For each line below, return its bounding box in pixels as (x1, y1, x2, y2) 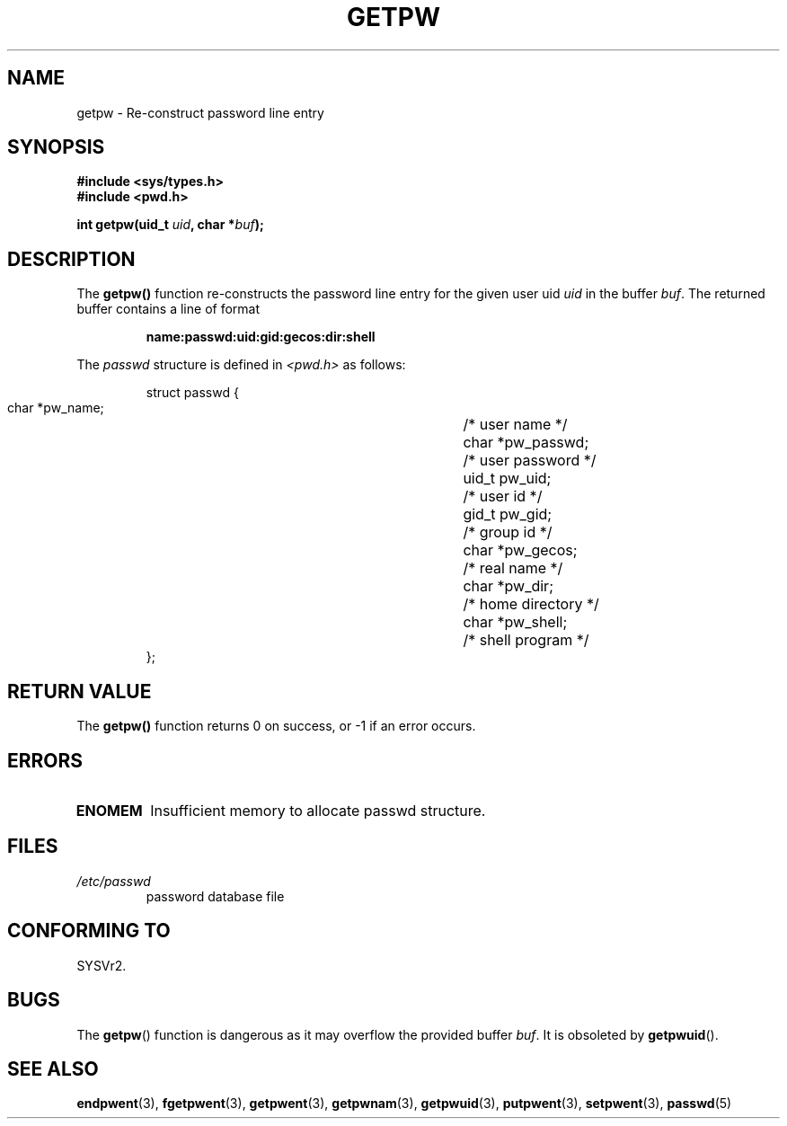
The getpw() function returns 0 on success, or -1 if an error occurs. (76, 718, 476, 734)
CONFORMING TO (7, 919, 171, 943)
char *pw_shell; (463, 613, 568, 632)
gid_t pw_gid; (463, 505, 553, 524)
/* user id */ (463, 487, 543, 506)
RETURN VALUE (7, 679, 152, 703)
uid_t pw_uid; (463, 469, 552, 488)
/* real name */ (463, 559, 563, 578)
